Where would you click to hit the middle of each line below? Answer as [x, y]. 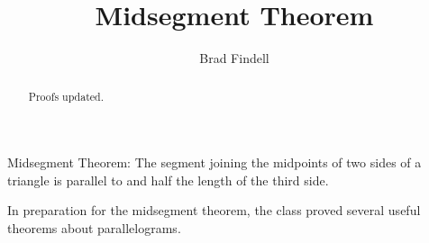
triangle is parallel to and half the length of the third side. [168, 180]
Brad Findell [234, 58]
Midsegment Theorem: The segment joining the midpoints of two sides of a [214, 162]
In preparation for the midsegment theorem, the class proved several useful [214, 210]
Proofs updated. [66, 96]
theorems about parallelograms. [94, 227]
